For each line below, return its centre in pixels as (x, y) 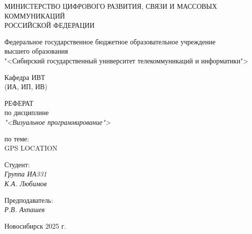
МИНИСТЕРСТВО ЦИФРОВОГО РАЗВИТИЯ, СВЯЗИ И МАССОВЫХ (111, 6)
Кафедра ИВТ (25, 77)
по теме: (17, 138)
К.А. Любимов (26, 183)
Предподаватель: (29, 200)
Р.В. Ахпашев (25, 209)
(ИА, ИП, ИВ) (26, 87)
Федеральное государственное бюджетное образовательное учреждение (110, 41)
